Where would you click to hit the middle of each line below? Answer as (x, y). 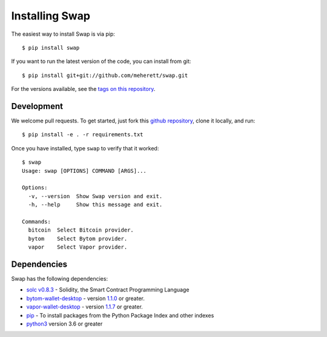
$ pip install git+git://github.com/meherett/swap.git (105, 75)
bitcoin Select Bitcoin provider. (81, 230)
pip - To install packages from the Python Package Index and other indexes (120, 315)
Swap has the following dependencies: (60, 279)
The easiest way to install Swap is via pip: (63, 34)
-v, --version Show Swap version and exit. (95, 196)
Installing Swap (51, 16)
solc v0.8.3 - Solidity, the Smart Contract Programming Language (108, 290)
